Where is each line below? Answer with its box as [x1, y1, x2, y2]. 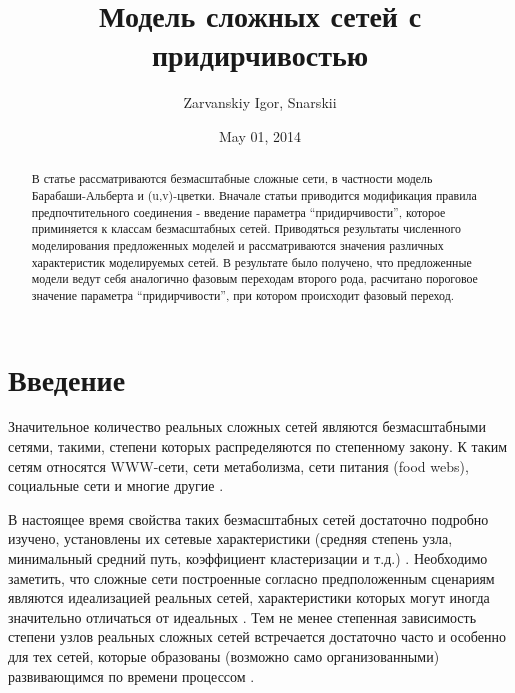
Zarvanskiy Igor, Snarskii [183, 92, 337, 113]
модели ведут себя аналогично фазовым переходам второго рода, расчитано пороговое [31, 270, 478, 287]
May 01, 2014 [218, 125, 302, 146]
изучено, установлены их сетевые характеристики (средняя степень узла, [8, 528, 453, 549]
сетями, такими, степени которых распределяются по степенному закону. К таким [8, 436, 508, 457]
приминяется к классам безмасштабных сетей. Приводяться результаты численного [31, 220, 461, 237]
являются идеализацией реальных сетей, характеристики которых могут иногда [8, 587, 490, 608]
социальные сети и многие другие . [8, 475, 224, 496]
